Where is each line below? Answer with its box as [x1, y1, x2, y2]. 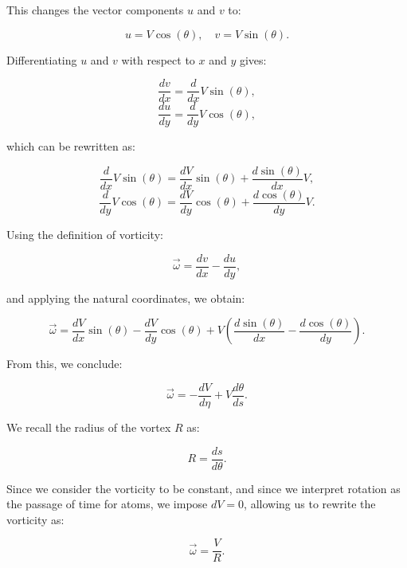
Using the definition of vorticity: [6, 226, 163, 243]
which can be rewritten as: [6, 138, 135, 155]
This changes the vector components [6, 2, 184, 18]
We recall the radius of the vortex [6, 418, 171, 435]
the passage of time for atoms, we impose [6, 496, 208, 512]
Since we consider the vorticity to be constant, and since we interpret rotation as [6, 480, 401, 496]
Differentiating [6, 51, 77, 68]
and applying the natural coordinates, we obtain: [6, 289, 245, 306]
